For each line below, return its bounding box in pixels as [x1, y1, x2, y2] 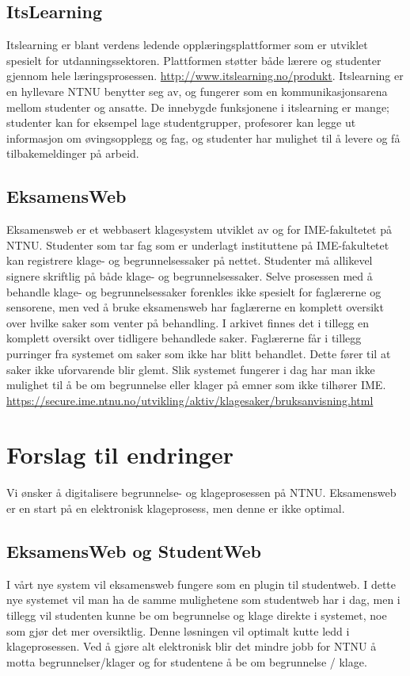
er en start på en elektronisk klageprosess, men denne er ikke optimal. [6, 500, 345, 516]
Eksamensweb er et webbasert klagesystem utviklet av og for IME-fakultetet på [6, 221, 392, 238]
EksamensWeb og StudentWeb [6, 538, 261, 563]
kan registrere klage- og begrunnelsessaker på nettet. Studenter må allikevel [6, 252, 373, 269]
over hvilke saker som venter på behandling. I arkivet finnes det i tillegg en [6, 314, 370, 330]
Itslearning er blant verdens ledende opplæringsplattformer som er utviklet [6, 36, 368, 53]
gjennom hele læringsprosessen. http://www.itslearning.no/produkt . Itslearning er [6, 67, 404, 84]
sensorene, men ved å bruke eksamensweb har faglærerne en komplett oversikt [6, 299, 384, 315]
